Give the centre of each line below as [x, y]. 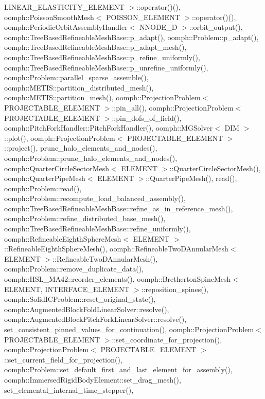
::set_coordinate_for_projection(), [167, 339]
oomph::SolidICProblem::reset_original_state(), [80, 299]
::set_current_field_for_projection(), [63, 359]
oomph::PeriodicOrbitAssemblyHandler [66, 27]
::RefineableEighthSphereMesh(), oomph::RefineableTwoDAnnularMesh [116, 249]
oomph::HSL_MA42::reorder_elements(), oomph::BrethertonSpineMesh [118, 279]
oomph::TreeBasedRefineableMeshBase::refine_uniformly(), [98, 229]
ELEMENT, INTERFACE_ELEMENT [67, 289]
